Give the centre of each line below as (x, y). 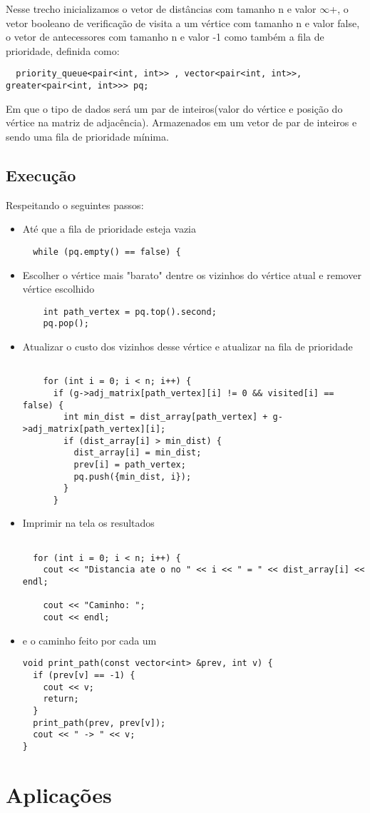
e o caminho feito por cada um (89, 640)
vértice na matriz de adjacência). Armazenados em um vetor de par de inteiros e (181, 122)
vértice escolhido (58, 289)
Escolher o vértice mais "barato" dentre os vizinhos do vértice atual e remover (192, 274)
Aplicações (59, 794)
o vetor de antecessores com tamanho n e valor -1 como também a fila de (165, 37)
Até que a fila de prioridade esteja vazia (109, 229)
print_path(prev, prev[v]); (99, 723)
